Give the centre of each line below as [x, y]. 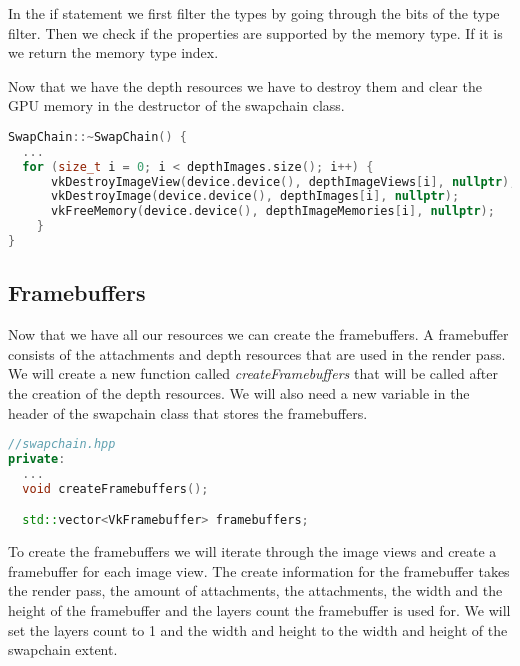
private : [37, 459]
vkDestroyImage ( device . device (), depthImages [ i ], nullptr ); [255, 196]
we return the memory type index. [113, 52]
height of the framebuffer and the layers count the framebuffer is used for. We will [259, 609]
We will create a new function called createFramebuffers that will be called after [253, 373]
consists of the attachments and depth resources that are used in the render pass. [257, 353]
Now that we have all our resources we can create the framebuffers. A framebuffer [258, 334]
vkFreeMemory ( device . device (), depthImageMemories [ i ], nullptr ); [272, 211]
